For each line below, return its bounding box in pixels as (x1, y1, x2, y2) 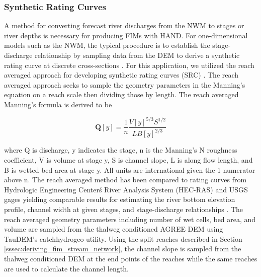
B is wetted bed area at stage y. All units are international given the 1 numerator (4, 164, 255, 175)
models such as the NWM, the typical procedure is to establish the (4, 40, 210, 50)
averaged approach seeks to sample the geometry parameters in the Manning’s (4, 79, 245, 90)
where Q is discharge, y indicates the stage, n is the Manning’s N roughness (4, 145, 237, 155)
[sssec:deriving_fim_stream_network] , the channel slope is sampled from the (4, 243, 241, 254)
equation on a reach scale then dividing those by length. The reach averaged (4, 89, 239, 100)
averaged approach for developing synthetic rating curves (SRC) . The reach (4, 70, 239, 80)
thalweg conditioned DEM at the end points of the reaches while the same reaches (4, 253, 257, 263)
